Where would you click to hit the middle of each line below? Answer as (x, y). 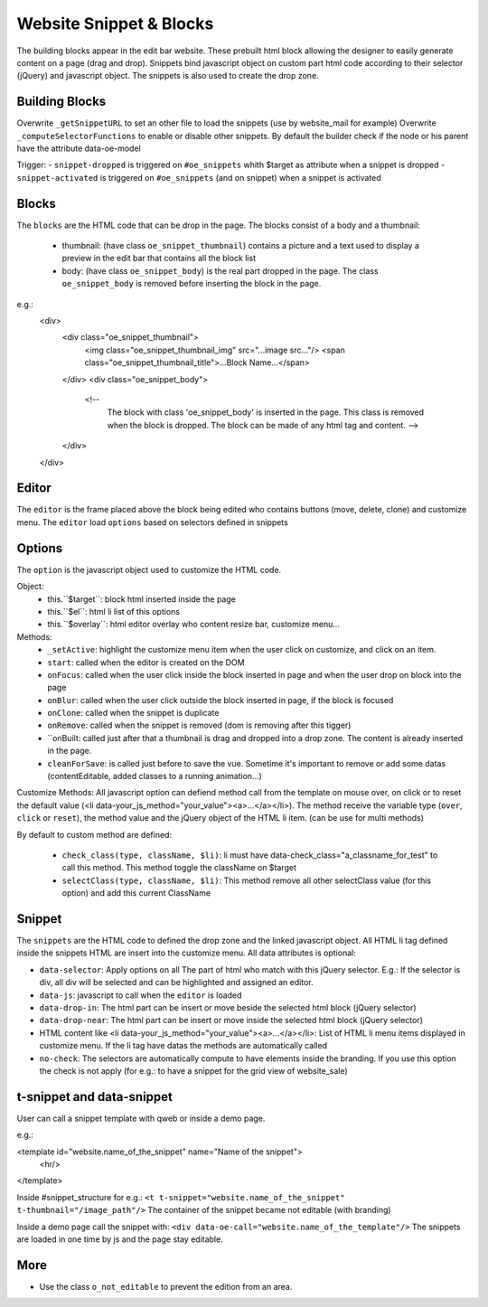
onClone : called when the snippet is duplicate (133, 713)
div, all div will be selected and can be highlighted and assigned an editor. (176, 983)
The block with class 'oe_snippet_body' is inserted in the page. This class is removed (266, 412)
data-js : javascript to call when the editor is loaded (141, 995)
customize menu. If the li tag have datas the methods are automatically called (183, 1046)
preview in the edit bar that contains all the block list (159, 259)
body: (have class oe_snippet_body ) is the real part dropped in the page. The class (220, 270)
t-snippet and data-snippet (95, 1097)
